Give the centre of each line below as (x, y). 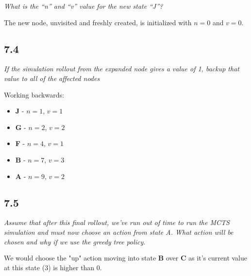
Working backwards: (34, 94)
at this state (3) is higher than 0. (53, 267)
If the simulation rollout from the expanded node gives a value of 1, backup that (122, 69)
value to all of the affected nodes (52, 78)
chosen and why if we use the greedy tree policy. (75, 241)
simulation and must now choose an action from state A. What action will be (119, 232)
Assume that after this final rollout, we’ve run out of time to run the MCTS (117, 222)
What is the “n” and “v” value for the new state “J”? (84, 6)
